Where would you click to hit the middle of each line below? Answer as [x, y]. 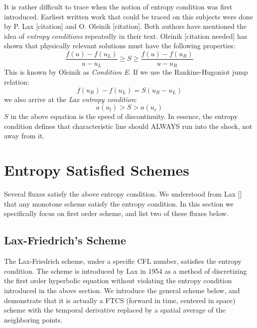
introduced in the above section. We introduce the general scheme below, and [122, 290]
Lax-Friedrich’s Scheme [65, 240]
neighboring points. [33, 319]
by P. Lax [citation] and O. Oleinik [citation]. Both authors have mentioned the [125, 26]
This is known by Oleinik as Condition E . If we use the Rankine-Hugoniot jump [126, 72]
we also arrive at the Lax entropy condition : [70, 99]
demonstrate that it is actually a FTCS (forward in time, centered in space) [120, 300]
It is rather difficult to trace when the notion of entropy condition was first [118, 6]
